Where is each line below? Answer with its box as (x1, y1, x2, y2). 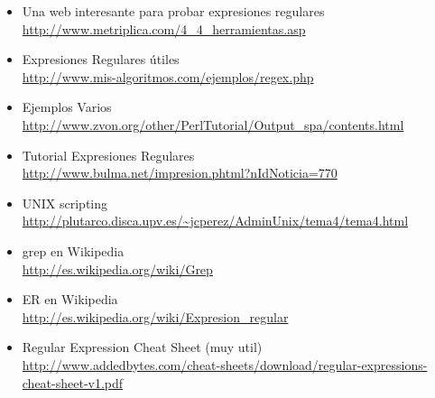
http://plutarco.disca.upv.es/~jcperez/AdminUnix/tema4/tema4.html (22, 211, 409, 230)
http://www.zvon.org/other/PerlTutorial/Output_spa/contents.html (22, 115, 404, 134)
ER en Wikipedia (22, 290, 118, 309)
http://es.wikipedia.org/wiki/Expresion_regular (22, 307, 289, 326)
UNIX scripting (22, 193, 108, 212)
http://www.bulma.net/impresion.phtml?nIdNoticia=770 (22, 163, 338, 182)
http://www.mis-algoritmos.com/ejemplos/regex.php (22, 67, 314, 86)
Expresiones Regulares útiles (22, 50, 180, 69)
